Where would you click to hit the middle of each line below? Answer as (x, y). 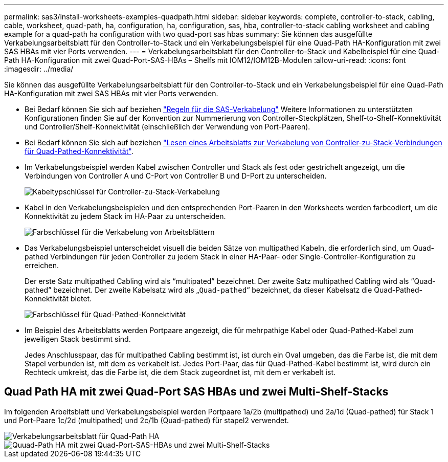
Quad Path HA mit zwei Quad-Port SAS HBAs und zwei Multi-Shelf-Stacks (196, 392)
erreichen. (42, 265)
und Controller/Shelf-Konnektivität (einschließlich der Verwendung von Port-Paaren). (167, 127)
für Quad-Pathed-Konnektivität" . (79, 151)
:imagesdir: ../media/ (39, 69)
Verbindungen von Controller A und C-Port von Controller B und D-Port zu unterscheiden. (176, 176)
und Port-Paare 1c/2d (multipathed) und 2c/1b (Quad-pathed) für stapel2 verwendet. (147, 420)
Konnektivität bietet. (58, 299)
